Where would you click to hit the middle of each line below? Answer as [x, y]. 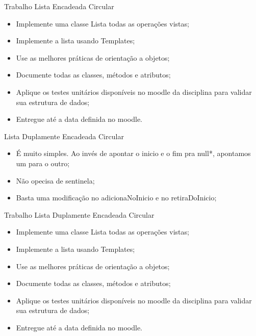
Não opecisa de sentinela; [55, 180]
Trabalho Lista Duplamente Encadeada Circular [79, 214]
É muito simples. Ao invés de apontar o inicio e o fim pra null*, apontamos [133, 153]
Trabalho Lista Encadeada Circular [59, 6]
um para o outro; [43, 163]
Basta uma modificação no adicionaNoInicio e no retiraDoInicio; [116, 198]
